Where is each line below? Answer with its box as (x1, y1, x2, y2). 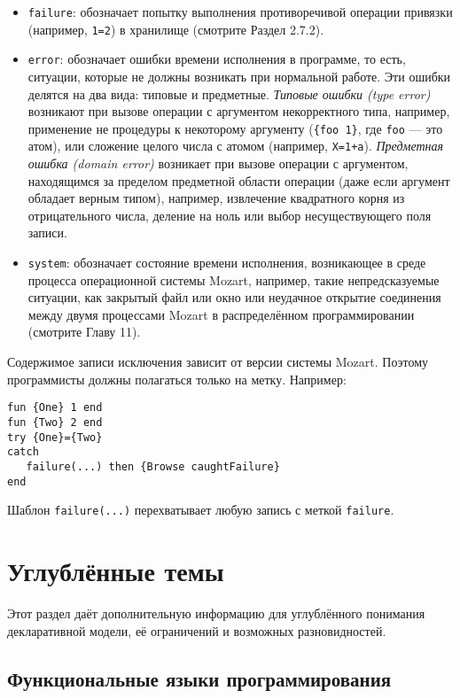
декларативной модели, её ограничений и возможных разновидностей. (7, 621, 386, 640)
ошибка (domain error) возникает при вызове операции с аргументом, (27, 154, 409, 173)
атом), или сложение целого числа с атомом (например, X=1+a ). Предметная (27, 136, 444, 155)
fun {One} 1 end (7, 401, 103, 415)
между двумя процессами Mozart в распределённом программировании (27, 305, 415, 323)
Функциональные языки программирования (7, 664, 392, 692)
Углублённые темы (7, 553, 224, 589)
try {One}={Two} (7, 430, 103, 444)
